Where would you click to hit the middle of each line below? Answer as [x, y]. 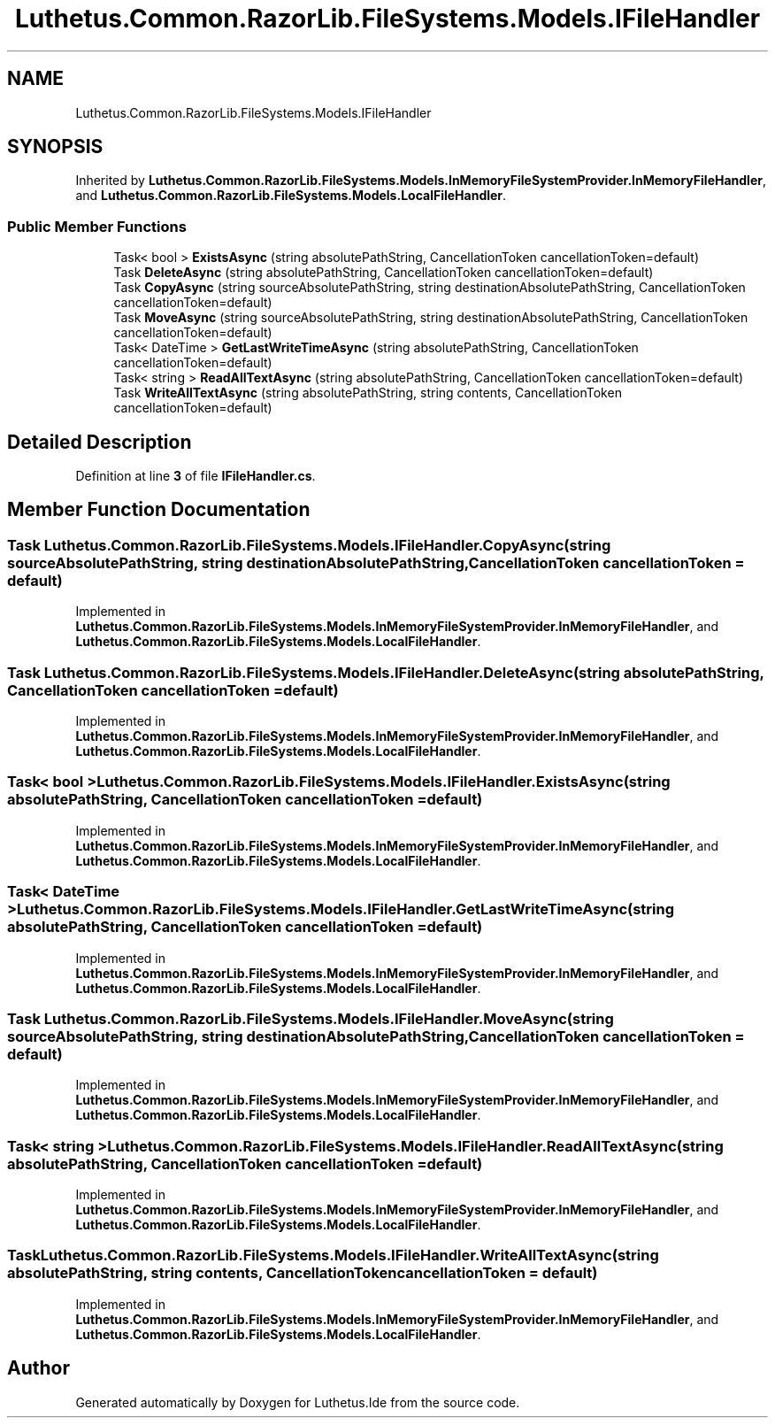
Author [38, 1368]
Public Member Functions [97, 226]
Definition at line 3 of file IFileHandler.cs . [196, 476]
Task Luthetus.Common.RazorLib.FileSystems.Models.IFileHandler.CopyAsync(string [309, 545]
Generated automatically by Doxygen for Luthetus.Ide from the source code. [298, 1402]
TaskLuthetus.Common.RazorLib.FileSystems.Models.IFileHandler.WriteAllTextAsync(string [333, 1256]
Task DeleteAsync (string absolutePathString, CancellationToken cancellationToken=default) [384, 273]
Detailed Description [100, 442]
